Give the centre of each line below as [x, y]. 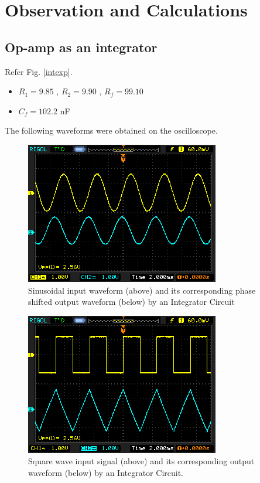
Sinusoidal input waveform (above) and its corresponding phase [142, 290]
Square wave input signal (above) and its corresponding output [141, 461]
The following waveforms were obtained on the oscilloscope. [111, 130]
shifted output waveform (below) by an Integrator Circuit [131, 302]
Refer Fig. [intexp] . [39, 71]
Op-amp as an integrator [81, 47]
